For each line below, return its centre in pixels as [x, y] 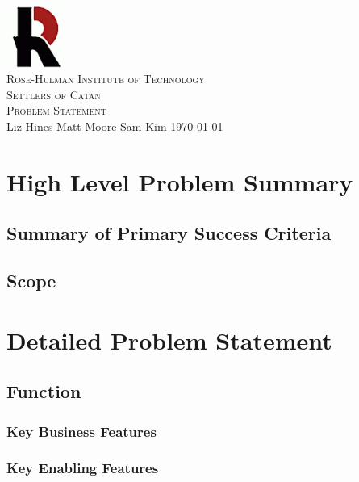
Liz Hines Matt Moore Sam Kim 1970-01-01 [115, 126]
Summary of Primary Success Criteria [169, 233]
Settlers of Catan [54, 94]
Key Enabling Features [83, 468]
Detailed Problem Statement [169, 339]
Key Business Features [81, 431]
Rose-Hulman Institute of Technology [106, 79]
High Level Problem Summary [180, 181]
